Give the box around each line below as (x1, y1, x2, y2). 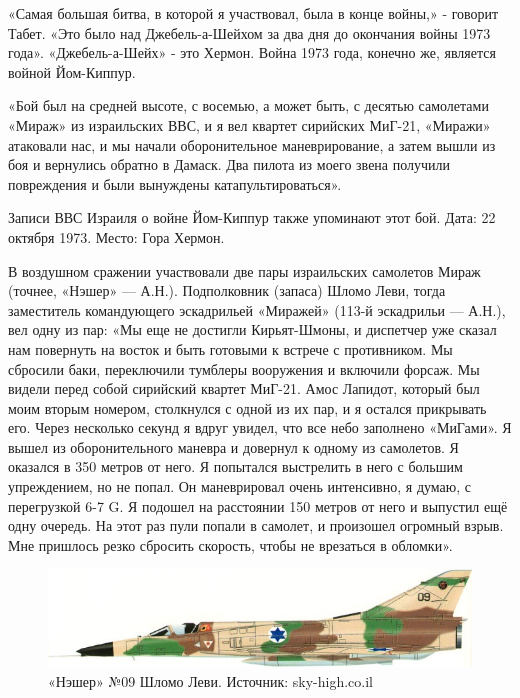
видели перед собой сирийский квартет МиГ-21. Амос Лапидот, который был (8, 378, 480, 399)
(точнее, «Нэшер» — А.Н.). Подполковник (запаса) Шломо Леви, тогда (8, 280, 446, 301)
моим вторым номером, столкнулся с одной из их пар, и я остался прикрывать (8, 397, 487, 418)
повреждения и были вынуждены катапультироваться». (8, 173, 342, 194)
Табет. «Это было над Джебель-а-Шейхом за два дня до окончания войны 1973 (8, 22, 491, 43)
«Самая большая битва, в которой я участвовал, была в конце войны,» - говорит (8, 3, 499, 23)
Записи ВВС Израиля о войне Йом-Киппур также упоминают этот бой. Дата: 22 (8, 207, 496, 228)
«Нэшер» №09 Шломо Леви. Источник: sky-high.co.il (48, 671, 373, 692)
